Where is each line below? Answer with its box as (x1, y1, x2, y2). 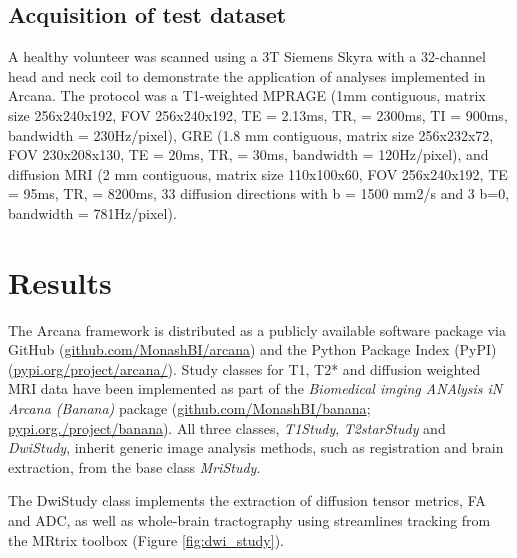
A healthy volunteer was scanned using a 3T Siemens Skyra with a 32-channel (8, 46, 486, 67)
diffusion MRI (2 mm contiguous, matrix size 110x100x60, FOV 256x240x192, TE (8, 163, 508, 184)
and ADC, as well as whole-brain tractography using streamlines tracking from (8, 510, 491, 531)
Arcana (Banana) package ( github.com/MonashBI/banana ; (8, 398, 371, 419)
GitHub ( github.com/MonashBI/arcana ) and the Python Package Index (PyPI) (8, 339, 497, 360)
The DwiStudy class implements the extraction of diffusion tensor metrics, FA (8, 490, 486, 511)
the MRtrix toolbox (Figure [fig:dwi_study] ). (8, 529, 284, 550)
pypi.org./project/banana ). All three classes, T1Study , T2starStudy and (8, 417, 446, 438)
